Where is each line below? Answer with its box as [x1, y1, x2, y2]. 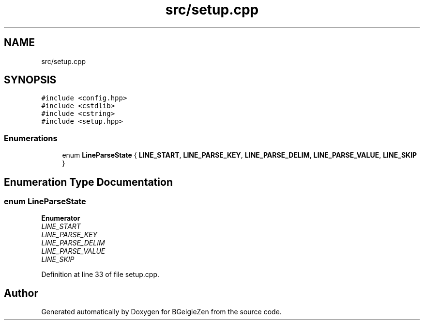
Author [4, 287, 38, 299]
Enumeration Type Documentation [4, 176, 173, 188]
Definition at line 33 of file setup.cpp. [41, 270, 159, 279]
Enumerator [41, 214, 80, 223]
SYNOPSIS [4, 74, 57, 86]
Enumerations [4, 133, 58, 143]
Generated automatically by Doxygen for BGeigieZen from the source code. [41, 308, 282, 316]
